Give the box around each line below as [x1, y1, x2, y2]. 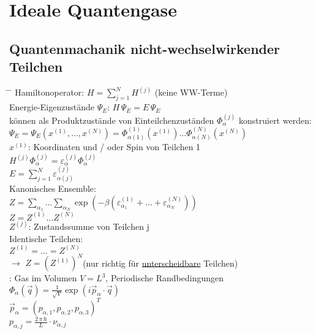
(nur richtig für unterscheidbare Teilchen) [83, 256, 238, 269]
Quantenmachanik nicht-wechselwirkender [9, 39, 280, 58]
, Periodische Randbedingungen [105, 271, 224, 284]
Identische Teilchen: [9, 232, 83, 245]
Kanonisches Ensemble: [9, 182, 96, 195]
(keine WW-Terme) [154, 86, 228, 99]
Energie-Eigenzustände [9, 101, 94, 113]
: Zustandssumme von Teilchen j [28, 219, 149, 232]
